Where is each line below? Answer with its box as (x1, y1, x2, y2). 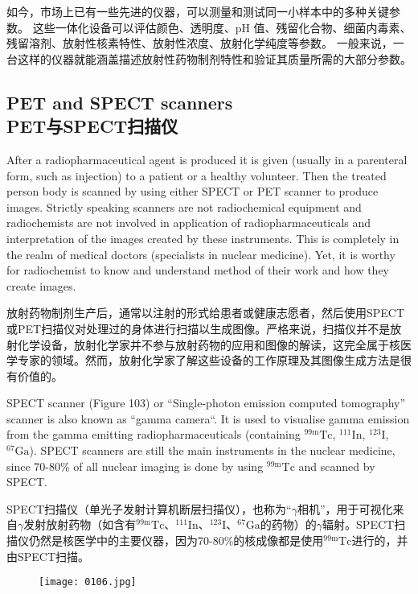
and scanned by (298, 457, 375, 474)
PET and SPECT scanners (6, 89, 233, 114)
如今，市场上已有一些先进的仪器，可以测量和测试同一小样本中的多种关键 (6, 3, 389, 19)
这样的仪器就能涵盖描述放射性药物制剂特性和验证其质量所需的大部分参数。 (17, 50, 412, 67)
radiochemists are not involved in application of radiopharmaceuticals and (6, 214, 371, 231)
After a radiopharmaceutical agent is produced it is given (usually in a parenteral (6, 151, 408, 167)
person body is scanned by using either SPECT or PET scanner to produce (6, 183, 379, 200)
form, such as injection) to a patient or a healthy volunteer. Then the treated (6, 167, 387, 184)
